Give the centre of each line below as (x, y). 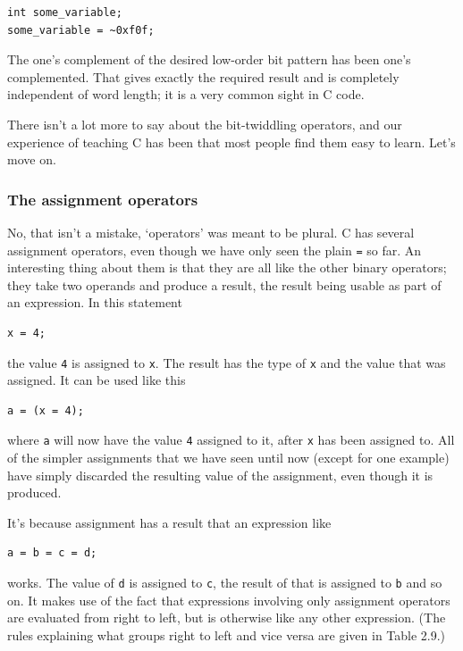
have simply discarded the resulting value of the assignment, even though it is (220, 475)
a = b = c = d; (52, 553)
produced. (34, 492)
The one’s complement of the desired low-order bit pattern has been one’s (209, 59)
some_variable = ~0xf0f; (81, 30)
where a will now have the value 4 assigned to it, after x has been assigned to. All (231, 440)
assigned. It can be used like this (97, 380)
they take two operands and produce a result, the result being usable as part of (224, 284)
